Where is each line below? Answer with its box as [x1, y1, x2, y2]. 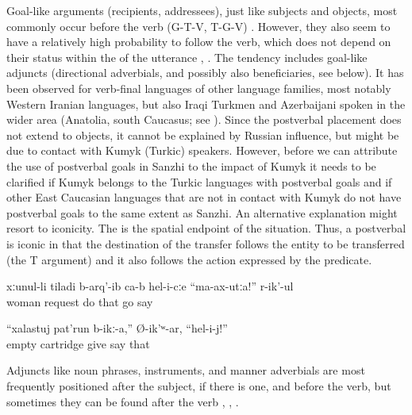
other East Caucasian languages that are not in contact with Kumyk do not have [6, 189, 402, 206]
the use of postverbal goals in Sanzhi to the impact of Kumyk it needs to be [6, 157, 376, 174]
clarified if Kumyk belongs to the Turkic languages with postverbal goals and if [6, 173, 392, 190]
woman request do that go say [6, 293, 153, 309]
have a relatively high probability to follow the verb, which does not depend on [6, 33, 391, 50]
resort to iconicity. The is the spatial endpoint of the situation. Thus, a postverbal [6, 220, 406, 236]
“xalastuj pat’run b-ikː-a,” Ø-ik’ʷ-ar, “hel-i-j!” [6, 320, 228, 336]
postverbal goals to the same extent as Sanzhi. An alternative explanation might [6, 204, 398, 221]
